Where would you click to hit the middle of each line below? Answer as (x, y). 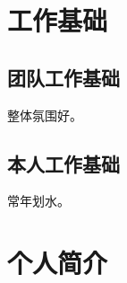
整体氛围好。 (45, 115)
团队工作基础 (63, 77)
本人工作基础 (63, 163)
